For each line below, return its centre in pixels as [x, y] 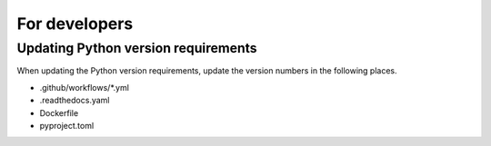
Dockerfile [59, 112]
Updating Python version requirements [137, 48]
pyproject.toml [67, 125]
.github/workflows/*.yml [84, 87]
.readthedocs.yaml [75, 101]
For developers [75, 24]
